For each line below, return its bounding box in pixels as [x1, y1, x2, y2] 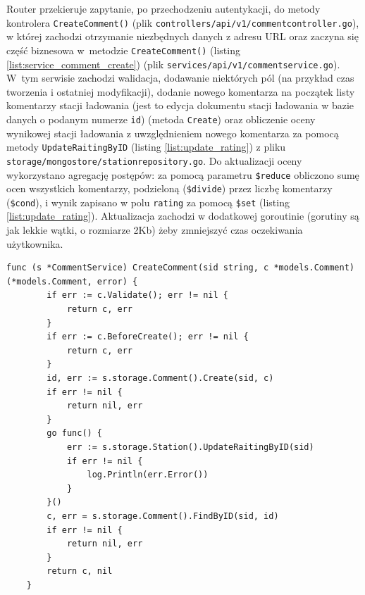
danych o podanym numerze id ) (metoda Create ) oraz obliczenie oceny [6, 111, 316, 126]
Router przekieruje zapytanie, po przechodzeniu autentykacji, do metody [6, 1, 321, 15]
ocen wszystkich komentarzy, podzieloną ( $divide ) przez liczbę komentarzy [6, 181, 333, 196]
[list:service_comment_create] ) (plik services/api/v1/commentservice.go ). [6, 56, 340, 71]
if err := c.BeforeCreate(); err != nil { [47, 332, 249, 342]
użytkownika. [6, 236, 63, 251]
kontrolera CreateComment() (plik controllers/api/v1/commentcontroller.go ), [6, 15, 359, 30]
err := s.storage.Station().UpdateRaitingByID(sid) [66, 441, 314, 452]
